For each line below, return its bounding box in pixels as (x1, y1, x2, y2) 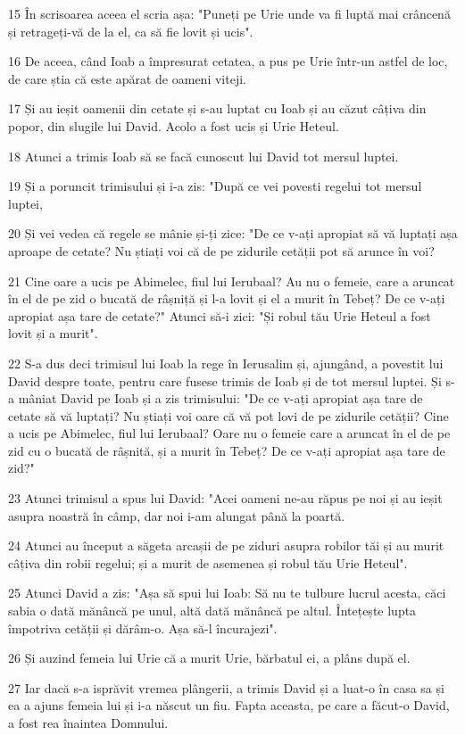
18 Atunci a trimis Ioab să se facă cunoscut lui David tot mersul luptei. (8, 146, 399, 165)
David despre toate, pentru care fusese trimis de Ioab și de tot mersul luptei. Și (8, 371, 442, 390)
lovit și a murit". (8, 324, 98, 343)
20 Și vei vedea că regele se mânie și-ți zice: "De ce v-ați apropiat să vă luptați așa (8, 224, 458, 243)
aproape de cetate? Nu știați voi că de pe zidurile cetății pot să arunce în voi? (8, 241, 435, 260)
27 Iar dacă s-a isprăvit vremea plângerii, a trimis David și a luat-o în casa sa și (8, 678, 444, 697)
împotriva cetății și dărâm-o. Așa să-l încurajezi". (8, 618, 278, 637)
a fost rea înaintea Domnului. (8, 714, 169, 731)
